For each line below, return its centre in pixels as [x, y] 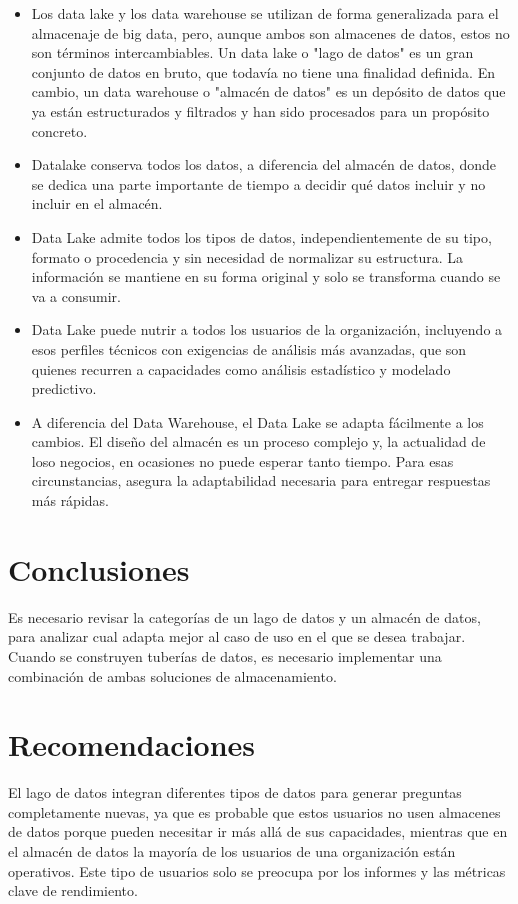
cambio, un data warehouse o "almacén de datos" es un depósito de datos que [268, 91]
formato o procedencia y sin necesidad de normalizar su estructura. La [247, 256]
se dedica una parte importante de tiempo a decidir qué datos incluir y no [258, 183]
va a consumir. [76, 295]
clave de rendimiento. [73, 890]
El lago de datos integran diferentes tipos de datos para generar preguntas [235, 792]
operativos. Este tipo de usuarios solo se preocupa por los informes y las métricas [257, 870]
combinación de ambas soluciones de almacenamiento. [172, 675]
